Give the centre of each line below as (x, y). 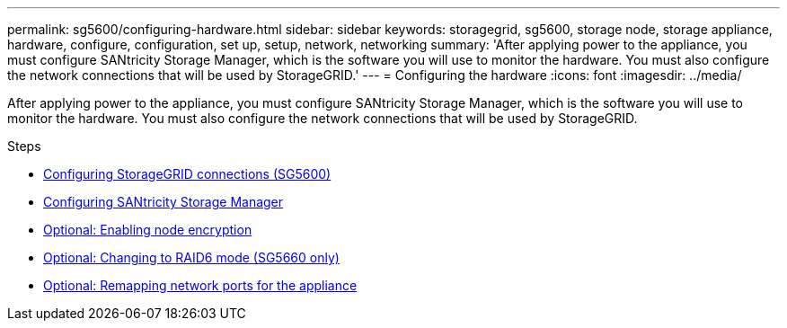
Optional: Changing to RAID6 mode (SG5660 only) (191, 257)
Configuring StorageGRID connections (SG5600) (187, 174)
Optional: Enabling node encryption (148, 230)
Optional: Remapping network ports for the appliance (200, 285)
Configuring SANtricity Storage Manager (164, 202)
